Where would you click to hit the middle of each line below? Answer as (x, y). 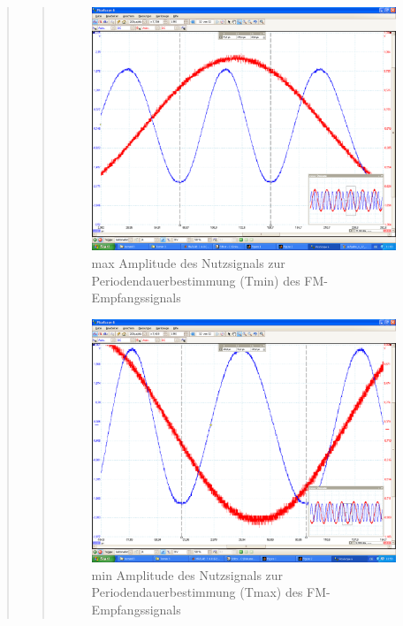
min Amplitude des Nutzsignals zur (187, 574)
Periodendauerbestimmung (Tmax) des (197, 592)
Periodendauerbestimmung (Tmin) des (196, 280)
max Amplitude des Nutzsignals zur (188, 263)
